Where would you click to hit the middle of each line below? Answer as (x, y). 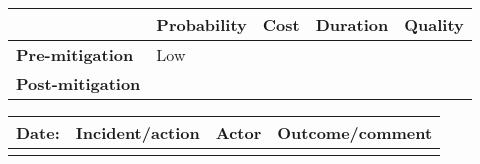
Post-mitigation (78, 83)
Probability (201, 24)
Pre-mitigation (75, 54)
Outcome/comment (355, 132)
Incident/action (137, 132)
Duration (352, 24)
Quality (434, 24)
